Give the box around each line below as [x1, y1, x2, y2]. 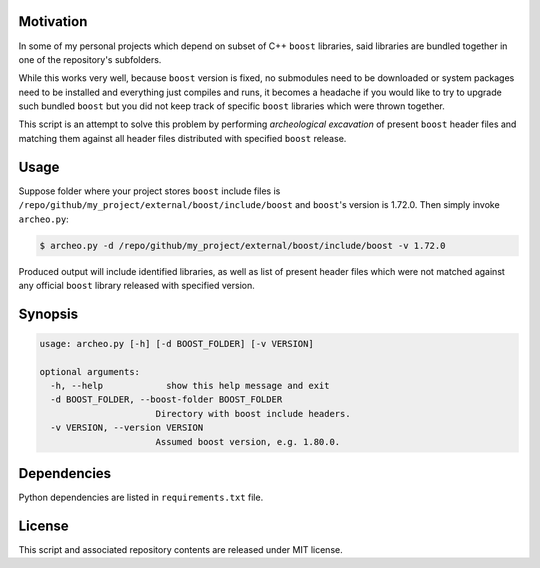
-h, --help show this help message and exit [50, 380, 330, 392]
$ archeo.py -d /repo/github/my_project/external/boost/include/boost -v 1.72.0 [39, 240, 446, 251]
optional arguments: [39, 366, 140, 377]
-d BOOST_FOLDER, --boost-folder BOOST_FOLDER [50, 394, 283, 405]
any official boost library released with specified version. [18, 279, 255, 291]
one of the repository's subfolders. [18, 53, 162, 65]
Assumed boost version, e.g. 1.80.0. [155, 436, 341, 447]
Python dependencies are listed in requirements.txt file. [18, 491, 264, 504]
